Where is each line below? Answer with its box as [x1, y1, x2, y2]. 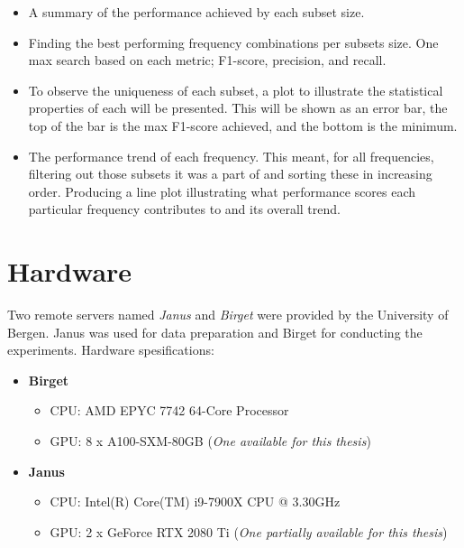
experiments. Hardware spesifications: [7, 340, 214, 359]
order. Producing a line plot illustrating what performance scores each [28, 181, 416, 200]
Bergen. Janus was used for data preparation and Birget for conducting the [7, 322, 423, 341]
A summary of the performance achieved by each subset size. [28, 3, 365, 21]
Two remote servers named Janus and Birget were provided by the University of [7, 305, 449, 324]
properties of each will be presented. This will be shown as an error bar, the [28, 98, 448, 117]
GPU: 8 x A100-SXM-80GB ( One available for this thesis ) [50, 432, 371, 450]
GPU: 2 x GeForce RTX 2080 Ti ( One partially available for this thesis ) [50, 522, 448, 541]
